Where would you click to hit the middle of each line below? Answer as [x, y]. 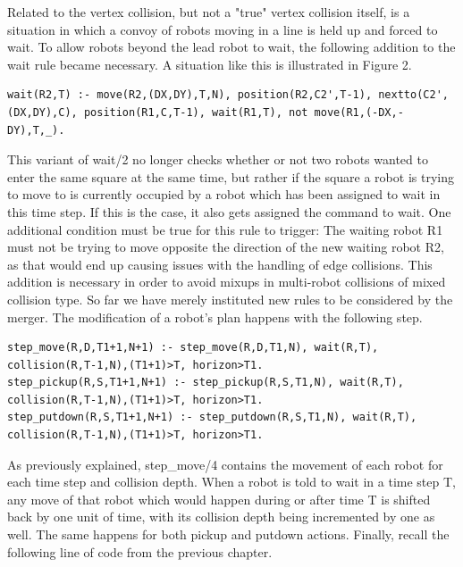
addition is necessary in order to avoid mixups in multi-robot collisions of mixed [227, 282]
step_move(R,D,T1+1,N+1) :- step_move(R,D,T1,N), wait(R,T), [193, 348]
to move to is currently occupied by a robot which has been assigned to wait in [224, 194]
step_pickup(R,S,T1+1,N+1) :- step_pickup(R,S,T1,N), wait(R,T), [206, 383]
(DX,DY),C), [42, 112]
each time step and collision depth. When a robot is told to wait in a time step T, [231, 482]
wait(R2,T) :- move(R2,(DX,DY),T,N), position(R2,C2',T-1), [190, 95]
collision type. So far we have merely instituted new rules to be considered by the [230, 299]
